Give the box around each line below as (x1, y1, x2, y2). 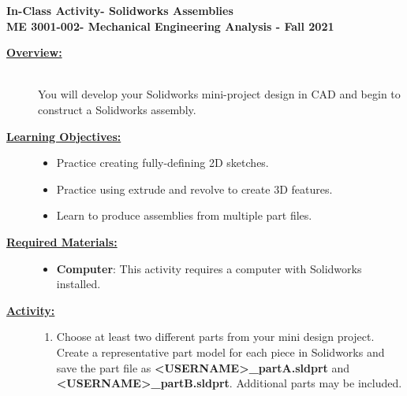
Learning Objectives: (6, 128, 121, 144)
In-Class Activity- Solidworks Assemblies (6, 2, 233, 18)
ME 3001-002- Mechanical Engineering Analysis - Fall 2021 (6, 17, 334, 34)
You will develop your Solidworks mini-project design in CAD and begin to (38, 86, 401, 102)
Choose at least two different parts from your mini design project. (56, 328, 375, 345)
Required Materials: (6, 233, 118, 250)
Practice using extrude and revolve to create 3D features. (56, 180, 333, 197)
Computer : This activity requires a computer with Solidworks (56, 260, 362, 276)
